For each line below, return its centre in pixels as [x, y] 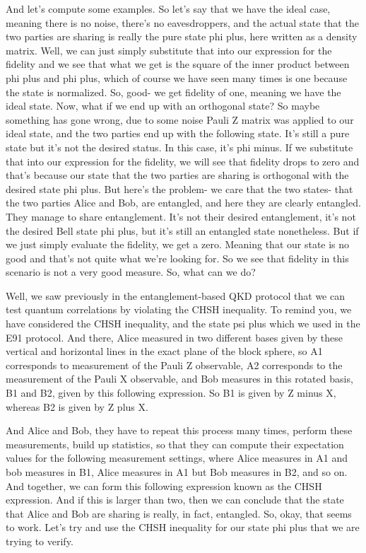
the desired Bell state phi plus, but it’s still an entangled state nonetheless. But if [182, 230]
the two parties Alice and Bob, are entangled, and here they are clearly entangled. [183, 203]
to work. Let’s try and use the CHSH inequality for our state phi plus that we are [183, 527]
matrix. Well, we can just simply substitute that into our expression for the [169, 50]
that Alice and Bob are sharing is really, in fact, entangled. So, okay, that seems [179, 513]
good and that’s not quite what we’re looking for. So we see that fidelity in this [177, 258]
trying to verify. [40, 541]
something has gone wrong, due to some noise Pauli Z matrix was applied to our [180, 119]
